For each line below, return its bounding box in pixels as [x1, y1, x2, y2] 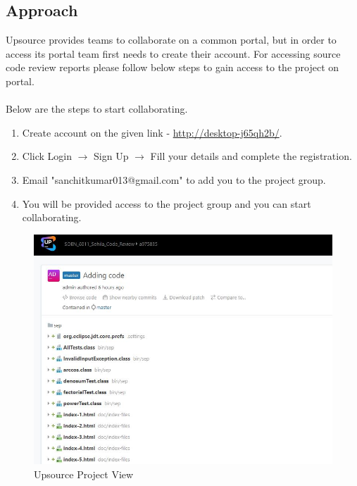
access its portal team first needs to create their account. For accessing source [6, 46, 341, 61]
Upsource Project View [34, 466, 134, 481]
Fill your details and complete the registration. [150, 149, 352, 163]
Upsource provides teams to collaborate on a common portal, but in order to [6, 32, 337, 47]
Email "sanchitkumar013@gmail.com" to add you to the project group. [22, 172, 326, 187]
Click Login [22, 149, 72, 163]
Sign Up [94, 149, 129, 163]
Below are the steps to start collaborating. [6, 101, 188, 116]
